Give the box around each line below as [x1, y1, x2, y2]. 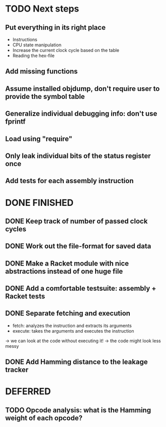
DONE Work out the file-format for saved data [5, 242, 151, 250]
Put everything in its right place [5, 23, 106, 32]
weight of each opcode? [5, 413, 83, 422]
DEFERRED [5, 386, 51, 397]
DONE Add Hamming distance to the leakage [5, 358, 148, 366]
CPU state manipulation [12, 42, 62, 48]
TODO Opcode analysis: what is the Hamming [5, 406, 151, 414]
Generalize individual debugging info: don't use [5, 110, 157, 118]
